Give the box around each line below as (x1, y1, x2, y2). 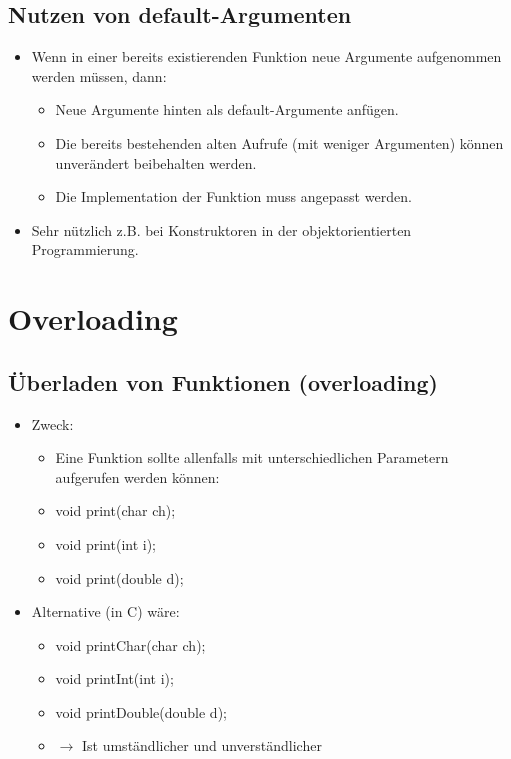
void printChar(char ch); (55, 634, 206, 655)
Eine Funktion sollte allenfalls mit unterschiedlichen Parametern (55, 447, 449, 468)
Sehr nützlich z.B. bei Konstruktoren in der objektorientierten (31, 219, 412, 240)
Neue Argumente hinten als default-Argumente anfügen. (55, 99, 399, 120)
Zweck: (31, 413, 74, 434)
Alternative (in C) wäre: (31, 601, 180, 622)
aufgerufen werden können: (55, 466, 220, 487)
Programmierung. (31, 239, 139, 260)
